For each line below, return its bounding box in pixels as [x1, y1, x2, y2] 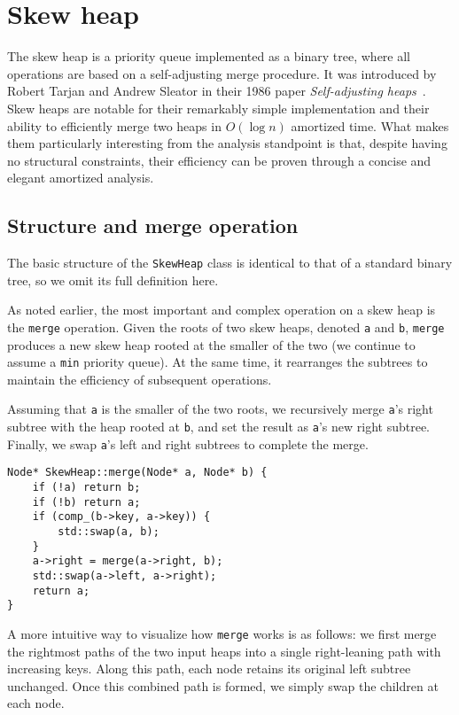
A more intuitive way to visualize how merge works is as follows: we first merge [7, 624, 437, 642]
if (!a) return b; [32, 481, 141, 494]
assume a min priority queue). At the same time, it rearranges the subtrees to [7, 353, 428, 371]
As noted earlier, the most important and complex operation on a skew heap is [7, 300, 436, 319]
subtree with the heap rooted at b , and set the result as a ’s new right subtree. [7, 417, 430, 436]
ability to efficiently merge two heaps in [7, 116, 222, 135]
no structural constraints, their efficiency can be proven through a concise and [7, 151, 432, 169]
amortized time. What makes [291, 116, 449, 135]
